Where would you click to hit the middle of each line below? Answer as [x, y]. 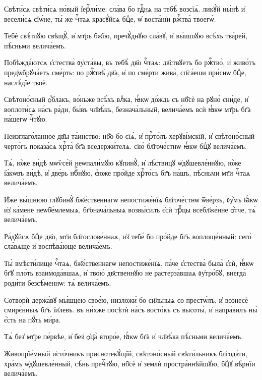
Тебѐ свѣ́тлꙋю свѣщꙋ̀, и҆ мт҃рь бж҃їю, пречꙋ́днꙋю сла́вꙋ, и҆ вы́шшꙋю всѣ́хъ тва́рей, [126, 36]
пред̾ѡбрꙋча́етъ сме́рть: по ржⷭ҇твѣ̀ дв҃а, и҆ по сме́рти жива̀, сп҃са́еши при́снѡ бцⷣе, [125, 72]
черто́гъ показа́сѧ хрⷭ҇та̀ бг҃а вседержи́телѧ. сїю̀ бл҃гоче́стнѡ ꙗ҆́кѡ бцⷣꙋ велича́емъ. [125, 146]
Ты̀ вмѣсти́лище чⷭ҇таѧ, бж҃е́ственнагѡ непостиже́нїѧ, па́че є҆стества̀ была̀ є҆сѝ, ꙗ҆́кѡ [129, 263]
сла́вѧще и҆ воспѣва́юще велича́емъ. [58, 246]
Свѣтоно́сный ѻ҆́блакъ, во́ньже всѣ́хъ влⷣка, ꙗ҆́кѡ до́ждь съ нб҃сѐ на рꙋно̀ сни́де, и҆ [126, 99]
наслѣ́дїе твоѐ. [26, 82]
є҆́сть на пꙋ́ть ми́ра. [32, 319]
